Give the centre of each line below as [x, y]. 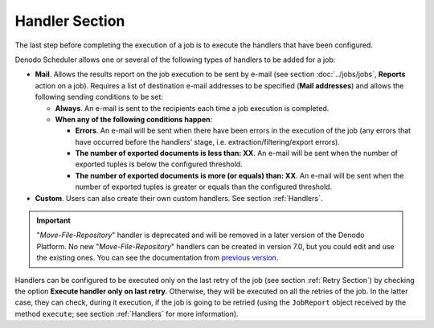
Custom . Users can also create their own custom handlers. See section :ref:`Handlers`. [179, 198]
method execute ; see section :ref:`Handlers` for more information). [127, 314]
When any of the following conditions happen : [134, 119]
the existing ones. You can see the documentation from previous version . [158, 258]
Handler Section [70, 21]
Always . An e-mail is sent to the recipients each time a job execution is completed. [192, 108]
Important [54, 220]
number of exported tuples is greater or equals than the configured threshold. [204, 187]
